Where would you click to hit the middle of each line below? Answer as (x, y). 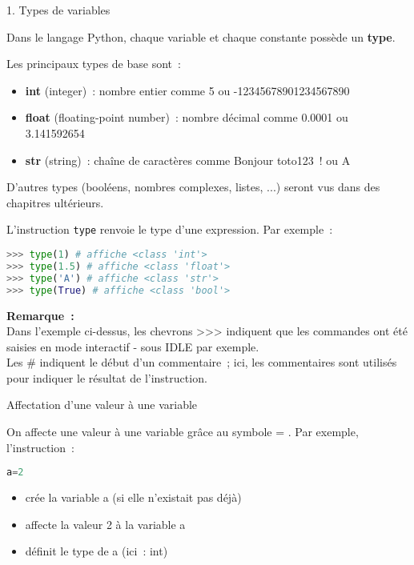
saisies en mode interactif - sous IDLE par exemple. (133, 346)
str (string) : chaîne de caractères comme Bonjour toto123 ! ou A (188, 160)
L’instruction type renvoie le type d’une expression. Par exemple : (170, 229)
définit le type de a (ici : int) (96, 551)
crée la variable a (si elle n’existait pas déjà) (133, 497)
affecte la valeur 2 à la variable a (105, 524)
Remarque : (40, 315)
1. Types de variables (58, 10)
